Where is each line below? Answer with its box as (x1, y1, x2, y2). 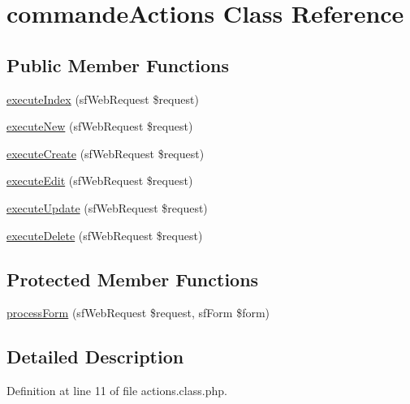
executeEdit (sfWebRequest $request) (6, 172, 193, 189)
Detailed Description (6, 344, 184, 369)
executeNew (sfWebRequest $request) (6, 118, 193, 135)
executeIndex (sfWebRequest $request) (6, 90, 199, 107)
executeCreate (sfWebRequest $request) (6, 144, 205, 161)
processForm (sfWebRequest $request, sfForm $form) (6, 304, 270, 321)
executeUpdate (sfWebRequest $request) (6, 199, 208, 216)
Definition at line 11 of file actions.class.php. (6, 382, 227, 399)
